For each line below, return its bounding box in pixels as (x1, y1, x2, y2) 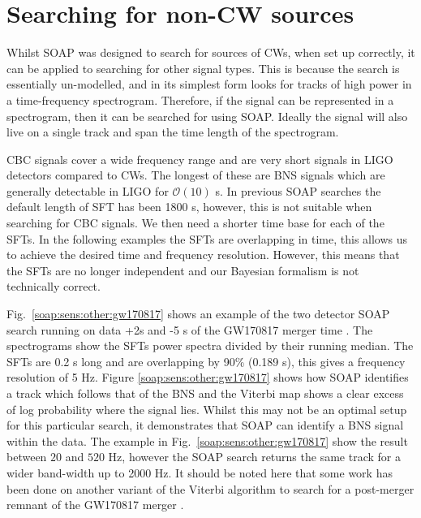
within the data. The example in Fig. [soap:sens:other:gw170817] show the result (6, 432, 408, 449)
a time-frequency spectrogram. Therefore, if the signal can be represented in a (6, 91, 394, 108)
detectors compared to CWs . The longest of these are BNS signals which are (6, 166, 385, 183)
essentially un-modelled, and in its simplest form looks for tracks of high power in (6, 76, 412, 93)
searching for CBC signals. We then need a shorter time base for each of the (6, 214, 384, 231)
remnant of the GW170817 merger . (6, 496, 184, 513)
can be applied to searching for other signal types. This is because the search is (6, 59, 400, 76)
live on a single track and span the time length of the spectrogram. (6, 123, 339, 140)
